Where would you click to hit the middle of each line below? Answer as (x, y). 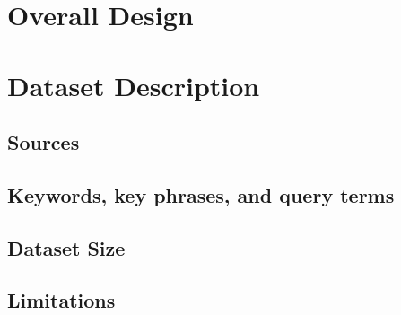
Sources (44, 142)
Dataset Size (66, 247)
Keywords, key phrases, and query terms (201, 194)
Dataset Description (134, 85)
